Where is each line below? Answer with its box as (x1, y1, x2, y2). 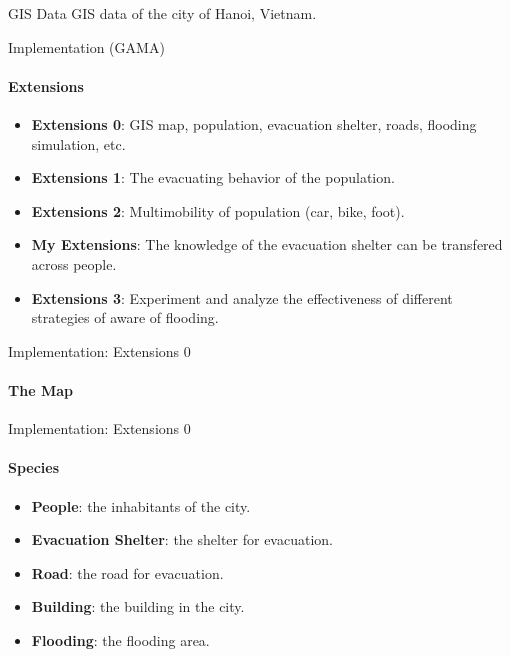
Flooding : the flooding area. (31, 629, 210, 650)
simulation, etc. (31, 133, 126, 154)
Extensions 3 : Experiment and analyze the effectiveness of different (31, 287, 453, 308)
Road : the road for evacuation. (31, 562, 224, 583)
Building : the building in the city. (31, 596, 245, 617)
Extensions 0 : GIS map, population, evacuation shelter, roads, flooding (31, 113, 477, 134)
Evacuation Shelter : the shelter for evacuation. (31, 529, 333, 550)
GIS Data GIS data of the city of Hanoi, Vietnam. (8, 3, 317, 23)
